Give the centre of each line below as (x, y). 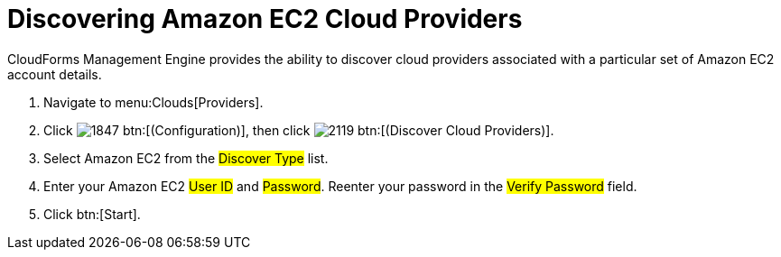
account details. (55, 74)
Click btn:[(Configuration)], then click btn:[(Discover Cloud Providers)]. (299, 130)
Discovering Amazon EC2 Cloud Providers (265, 19)
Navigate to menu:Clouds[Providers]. (153, 102)
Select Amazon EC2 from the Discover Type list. (186, 158)
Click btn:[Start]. (92, 214)
